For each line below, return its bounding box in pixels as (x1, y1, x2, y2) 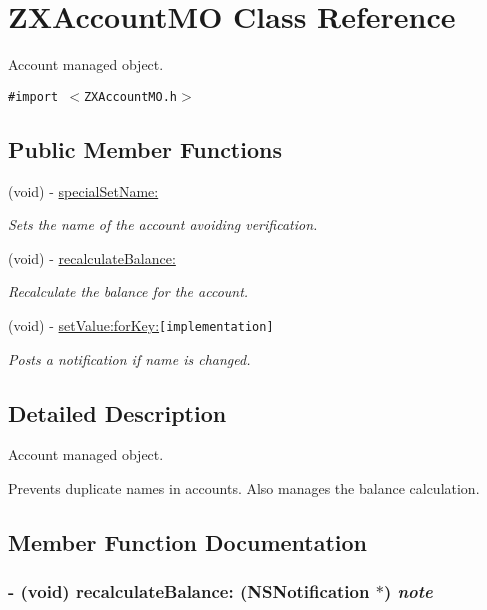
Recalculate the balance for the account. (8, 281, 249, 302)
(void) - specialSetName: (8, 180, 159, 201)
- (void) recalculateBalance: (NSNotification (8, 579, 370, 604)
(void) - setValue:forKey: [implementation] (8, 314, 274, 335)
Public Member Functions (8, 133, 282, 164)
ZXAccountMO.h (83, 89, 178, 104)
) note (383, 579, 433, 604)
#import (8, 89, 59, 104)
